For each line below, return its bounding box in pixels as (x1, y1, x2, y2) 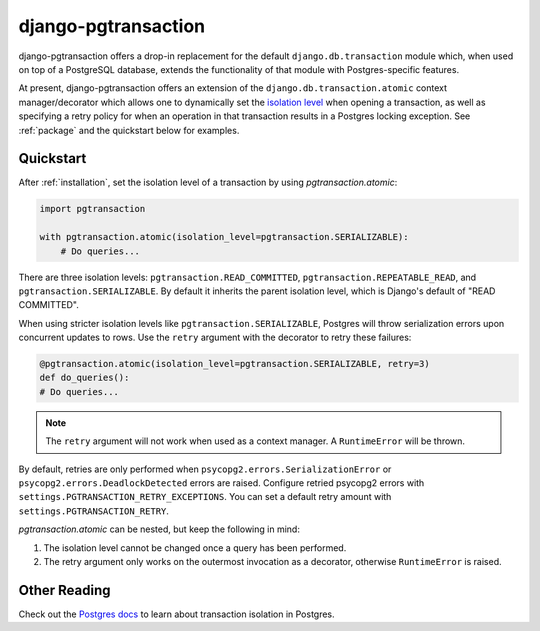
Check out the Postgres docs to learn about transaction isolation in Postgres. (18, 608, 335, 620)
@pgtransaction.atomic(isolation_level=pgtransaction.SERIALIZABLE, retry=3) (39, 358, 430, 370)
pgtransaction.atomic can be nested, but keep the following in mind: (18, 523, 300, 535)
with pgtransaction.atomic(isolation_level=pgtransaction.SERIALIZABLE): (39, 231, 409, 243)
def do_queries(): (39, 372, 130, 384)
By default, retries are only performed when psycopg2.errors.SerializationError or (18, 463, 392, 475)
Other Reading (18, 581, 111, 599)
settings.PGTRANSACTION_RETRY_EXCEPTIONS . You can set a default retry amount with (18, 491, 392, 503)
